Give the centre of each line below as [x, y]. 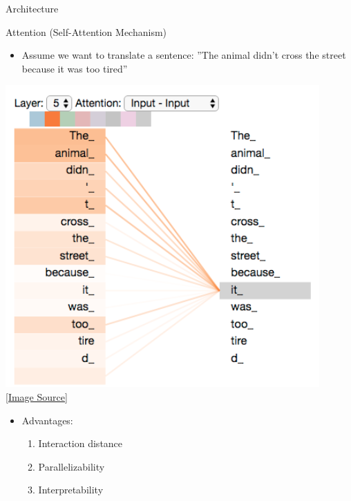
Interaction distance [80, 443]
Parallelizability [72, 466]
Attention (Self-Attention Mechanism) [86, 31]
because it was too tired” [75, 68]
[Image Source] [37, 396]
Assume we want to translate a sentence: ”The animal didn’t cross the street [184, 55]
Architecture [32, 8]
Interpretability [71, 490]
